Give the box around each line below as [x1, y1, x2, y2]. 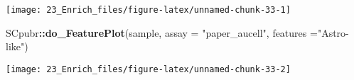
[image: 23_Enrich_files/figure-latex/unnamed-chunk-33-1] [6, 5, 291, 15]
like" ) [6, 39, 28, 54]
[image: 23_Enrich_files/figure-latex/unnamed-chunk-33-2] [6, 64, 291, 74]
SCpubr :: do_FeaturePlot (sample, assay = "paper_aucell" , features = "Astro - [6, 25, 349, 40]
